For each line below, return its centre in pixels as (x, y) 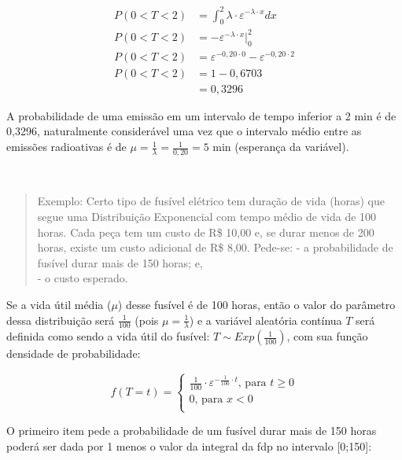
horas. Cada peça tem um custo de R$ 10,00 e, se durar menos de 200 (206, 232)
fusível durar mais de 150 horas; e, (120, 262)
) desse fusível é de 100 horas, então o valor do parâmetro (256, 304)
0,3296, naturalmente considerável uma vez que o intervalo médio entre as (184, 131)
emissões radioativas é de (66, 147)
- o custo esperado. (83, 278)
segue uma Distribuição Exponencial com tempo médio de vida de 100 (207, 217)
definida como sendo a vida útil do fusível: (108, 336)
